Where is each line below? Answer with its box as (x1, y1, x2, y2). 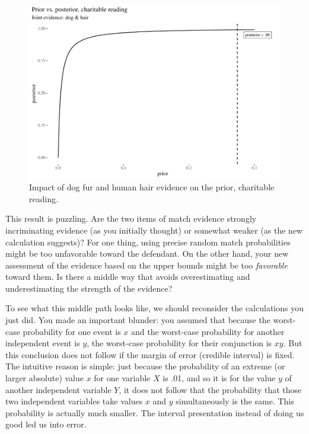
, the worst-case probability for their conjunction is (87, 337, 272, 349)
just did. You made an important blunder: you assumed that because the (5, 314, 270, 326)
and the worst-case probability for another (131, 325, 285, 337)
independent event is (5, 337, 80, 349)
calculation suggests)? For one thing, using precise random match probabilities (5, 235, 291, 248)
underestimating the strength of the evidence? (5, 282, 173, 294)
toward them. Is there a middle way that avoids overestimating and (5, 270, 250, 283)
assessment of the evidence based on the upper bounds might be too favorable (5, 259, 288, 271)
